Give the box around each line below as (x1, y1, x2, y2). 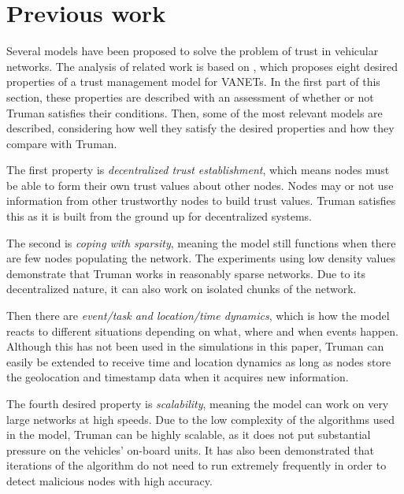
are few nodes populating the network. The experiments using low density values (6, 250, 395, 266)
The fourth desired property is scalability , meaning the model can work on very (6, 396, 389, 411)
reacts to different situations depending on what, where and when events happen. (6, 322, 398, 339)
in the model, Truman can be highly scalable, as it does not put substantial (6, 426, 371, 443)
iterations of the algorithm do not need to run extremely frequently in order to (6, 457, 387, 474)
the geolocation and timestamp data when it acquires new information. (6, 369, 349, 385)
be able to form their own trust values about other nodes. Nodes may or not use (6, 176, 394, 193)
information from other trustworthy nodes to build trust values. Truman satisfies (6, 192, 396, 209)
